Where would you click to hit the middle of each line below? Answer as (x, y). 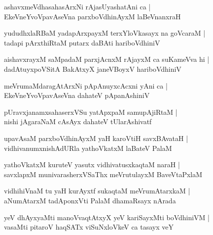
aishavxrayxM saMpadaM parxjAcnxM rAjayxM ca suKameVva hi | (107, 59)
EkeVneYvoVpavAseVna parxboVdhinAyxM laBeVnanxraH (92, 16)
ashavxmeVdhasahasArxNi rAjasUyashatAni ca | (77, 6)
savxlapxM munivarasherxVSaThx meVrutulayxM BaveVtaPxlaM (103, 174)
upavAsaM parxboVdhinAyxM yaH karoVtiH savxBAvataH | (96, 138)
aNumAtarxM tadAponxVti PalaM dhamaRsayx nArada (90, 200)
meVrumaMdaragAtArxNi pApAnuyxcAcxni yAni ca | (86, 85)
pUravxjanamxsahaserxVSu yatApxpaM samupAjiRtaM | (91, 112)
